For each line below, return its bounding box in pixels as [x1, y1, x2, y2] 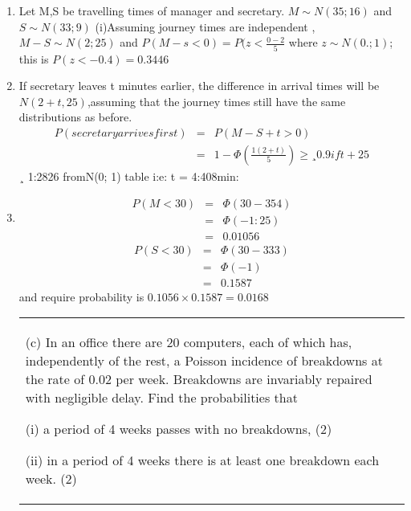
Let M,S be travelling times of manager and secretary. [18, 2, 285, 18]
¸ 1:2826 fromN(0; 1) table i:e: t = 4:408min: [18, 167, 239, 184]
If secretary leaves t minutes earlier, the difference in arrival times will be [18, 77, 380, 94]
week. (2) [25, 469, 77, 489]
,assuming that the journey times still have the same [87, 92, 346, 109]
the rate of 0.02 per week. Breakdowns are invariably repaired [25, 370, 372, 389]
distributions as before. [18, 108, 132, 125]
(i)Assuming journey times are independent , [95, 18, 315, 35]
